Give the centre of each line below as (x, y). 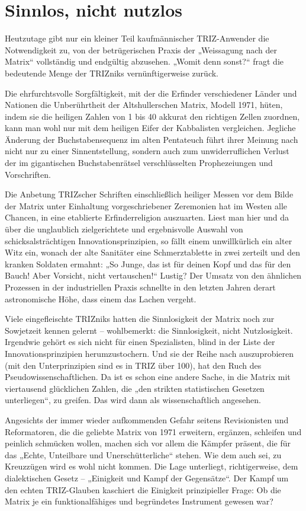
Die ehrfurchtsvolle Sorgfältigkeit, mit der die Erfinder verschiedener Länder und (151, 93)
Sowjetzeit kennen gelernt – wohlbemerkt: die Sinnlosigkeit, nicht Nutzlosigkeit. (149, 330)
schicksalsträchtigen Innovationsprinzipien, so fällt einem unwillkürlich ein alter (149, 240)
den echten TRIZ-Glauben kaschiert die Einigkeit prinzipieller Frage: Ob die (143, 489)
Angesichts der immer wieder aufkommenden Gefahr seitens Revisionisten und (147, 419)
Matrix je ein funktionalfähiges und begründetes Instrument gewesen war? (139, 501)
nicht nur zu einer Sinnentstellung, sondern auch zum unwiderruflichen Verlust (147, 151)
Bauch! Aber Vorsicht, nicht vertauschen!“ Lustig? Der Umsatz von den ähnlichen (153, 275)
